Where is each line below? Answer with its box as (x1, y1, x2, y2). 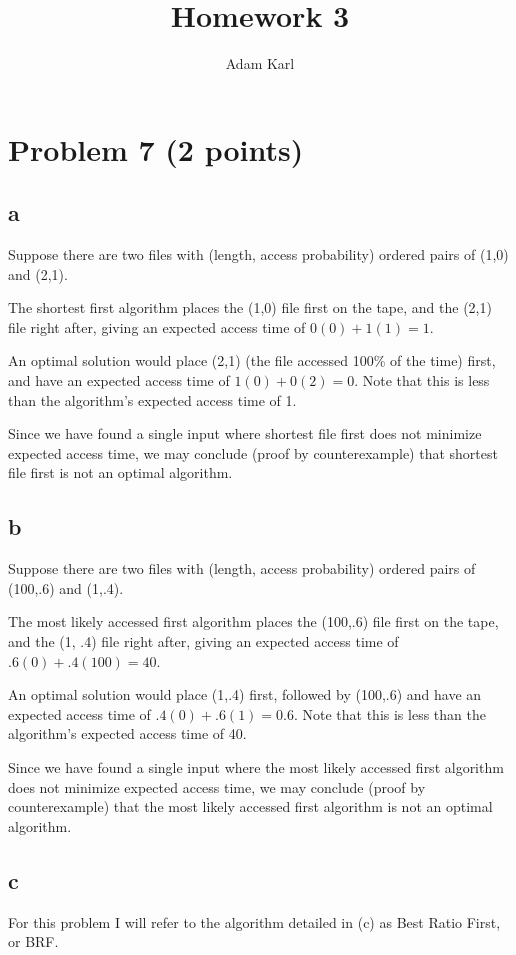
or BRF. (8, 931, 59, 952)
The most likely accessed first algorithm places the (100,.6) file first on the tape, (8, 611, 499, 632)
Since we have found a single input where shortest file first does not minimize (8, 423, 482, 444)
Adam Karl (225, 53, 295, 74)
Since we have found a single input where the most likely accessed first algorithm (8, 757, 504, 777)
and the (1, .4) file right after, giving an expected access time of (8, 631, 399, 652)
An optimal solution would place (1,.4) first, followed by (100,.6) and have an (8, 684, 482, 705)
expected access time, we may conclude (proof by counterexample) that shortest (8, 442, 498, 463)
